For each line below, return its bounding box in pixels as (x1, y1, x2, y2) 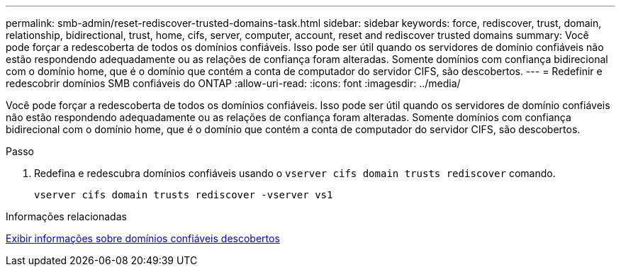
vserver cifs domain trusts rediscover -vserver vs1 (34, 189, 333, 200)
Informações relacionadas (6, 210, 127, 222)
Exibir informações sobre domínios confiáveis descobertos (6, 232, 280, 244)
